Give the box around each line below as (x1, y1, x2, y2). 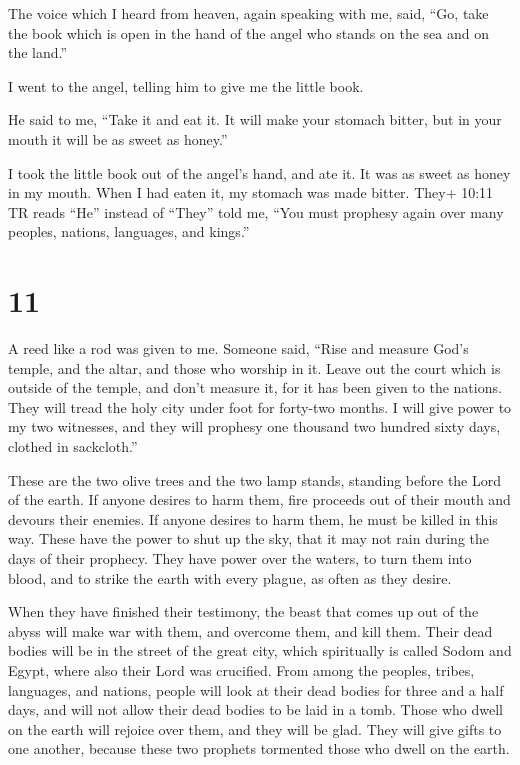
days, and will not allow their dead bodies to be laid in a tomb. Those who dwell (8, 699, 503, 720)
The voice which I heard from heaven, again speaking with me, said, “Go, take (8, 3, 489, 23)
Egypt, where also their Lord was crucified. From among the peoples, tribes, (8, 659, 475, 680)
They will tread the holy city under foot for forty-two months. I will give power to (8, 396, 512, 417)
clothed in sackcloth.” (8, 436, 138, 457)
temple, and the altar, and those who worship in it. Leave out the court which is (8, 357, 501, 378)
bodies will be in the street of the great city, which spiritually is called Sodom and (8, 640, 512, 661)
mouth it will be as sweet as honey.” (8, 128, 228, 149)
